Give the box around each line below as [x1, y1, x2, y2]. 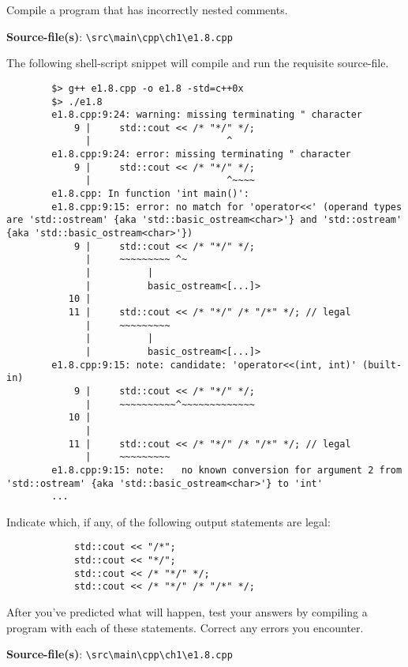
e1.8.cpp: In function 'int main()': [51, 188, 249, 200]
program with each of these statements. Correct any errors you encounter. [6, 619, 364, 635]
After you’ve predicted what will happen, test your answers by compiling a [6, 604, 368, 620]
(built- [362, 359, 402, 371]
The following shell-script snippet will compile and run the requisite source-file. [6, 55, 389, 71]
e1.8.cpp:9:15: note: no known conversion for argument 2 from [51, 464, 402, 476]
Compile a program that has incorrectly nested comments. [6, 2, 288, 17]
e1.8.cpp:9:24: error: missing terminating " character [51, 149, 351, 160]
